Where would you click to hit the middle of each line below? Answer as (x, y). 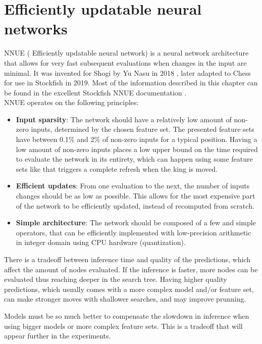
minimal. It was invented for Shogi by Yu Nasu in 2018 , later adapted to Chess (127, 72)
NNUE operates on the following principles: (71, 102)
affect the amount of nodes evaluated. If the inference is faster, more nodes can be (131, 269)
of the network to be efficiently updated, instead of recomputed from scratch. (135, 205)
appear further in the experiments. (58, 336)
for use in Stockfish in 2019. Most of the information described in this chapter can (131, 83)
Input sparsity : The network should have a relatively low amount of (124, 119)
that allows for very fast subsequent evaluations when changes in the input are (125, 62)
